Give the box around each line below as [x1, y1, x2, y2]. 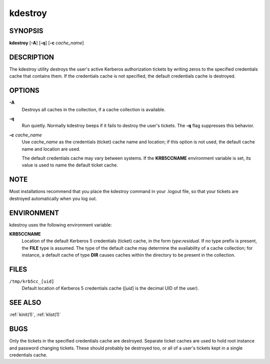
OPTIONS [9, 86, 39, 95]
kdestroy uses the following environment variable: [9, 222, 112, 228]
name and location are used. [21, 146, 80, 152]
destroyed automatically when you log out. [9, 196, 97, 202]
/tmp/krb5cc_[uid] [9, 279, 54, 284]
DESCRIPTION [9, 53, 54, 61]
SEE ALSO [9, 298, 41, 307]
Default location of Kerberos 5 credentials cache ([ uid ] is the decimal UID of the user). [21, 285, 199, 291]
